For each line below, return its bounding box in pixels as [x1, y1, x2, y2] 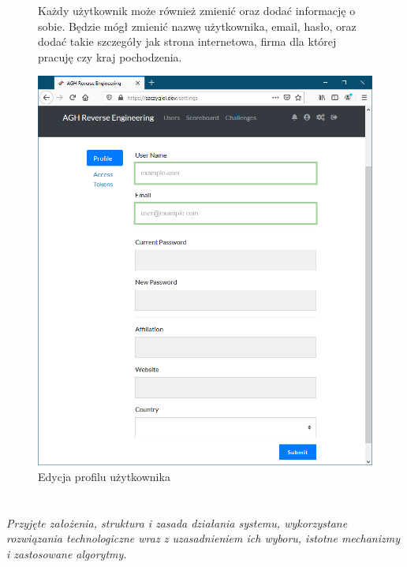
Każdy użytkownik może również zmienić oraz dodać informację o [38, 2, 356, 18]
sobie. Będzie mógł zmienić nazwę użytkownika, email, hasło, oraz [38, 17, 357, 34]
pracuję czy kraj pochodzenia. [38, 48, 182, 65]
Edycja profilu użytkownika [38, 468, 170, 484]
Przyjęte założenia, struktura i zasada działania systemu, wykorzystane [6, 514, 348, 531]
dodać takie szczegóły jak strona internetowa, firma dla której [38, 33, 337, 50]
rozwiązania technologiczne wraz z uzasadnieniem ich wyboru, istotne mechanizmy [6, 530, 400, 546]
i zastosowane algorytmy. [6, 545, 127, 561]
